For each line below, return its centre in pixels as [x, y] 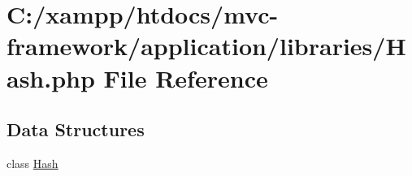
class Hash [33, 163]
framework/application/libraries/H [206, 46]
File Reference [186, 77]
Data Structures [76, 129]
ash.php [51, 77]
